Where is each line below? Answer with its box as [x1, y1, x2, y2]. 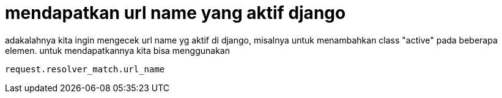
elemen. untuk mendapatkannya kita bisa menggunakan [5, 45, 230, 56]
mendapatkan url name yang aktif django [5, 2, 346, 23]
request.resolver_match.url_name [5, 64, 165, 74]
